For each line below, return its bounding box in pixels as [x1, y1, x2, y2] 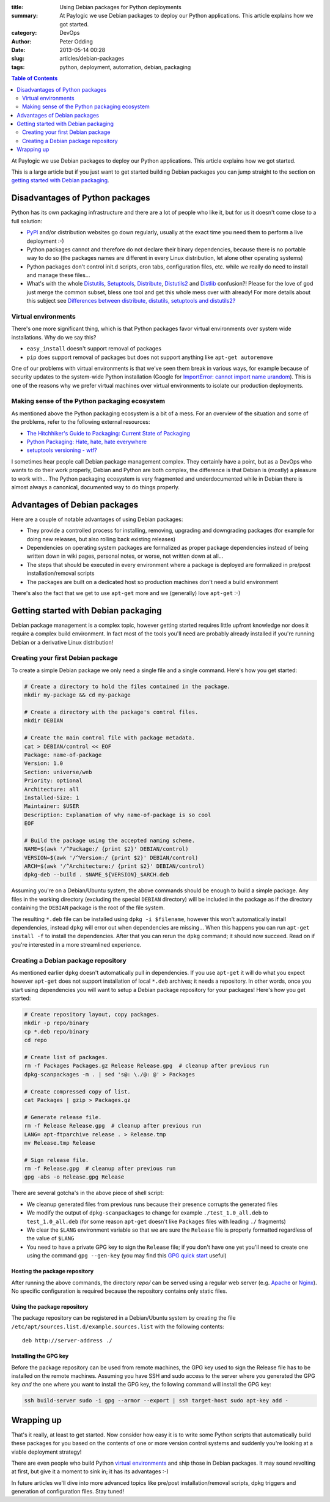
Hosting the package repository [11, 1268, 94, 1275]
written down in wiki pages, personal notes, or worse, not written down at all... [26, 552, 224, 560]
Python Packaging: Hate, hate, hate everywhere [26, 438, 147, 446]
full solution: [11, 217, 43, 224]
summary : [11, 12, 38, 20]
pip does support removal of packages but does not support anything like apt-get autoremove [26, 353, 273, 361]
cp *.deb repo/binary [24, 1028, 89, 1035]
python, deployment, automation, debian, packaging [59, 63, 191, 70]
